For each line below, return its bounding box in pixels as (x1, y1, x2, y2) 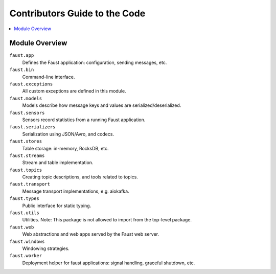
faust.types (9, 196, 39, 201)
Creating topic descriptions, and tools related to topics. (22, 174, 138, 180)
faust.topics (9, 167, 42, 173)
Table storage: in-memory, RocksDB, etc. (22, 145, 109, 151)
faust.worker (9, 253, 42, 259)
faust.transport (9, 181, 51, 187)
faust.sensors (9, 110, 45, 116)
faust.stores (9, 139, 42, 144)
